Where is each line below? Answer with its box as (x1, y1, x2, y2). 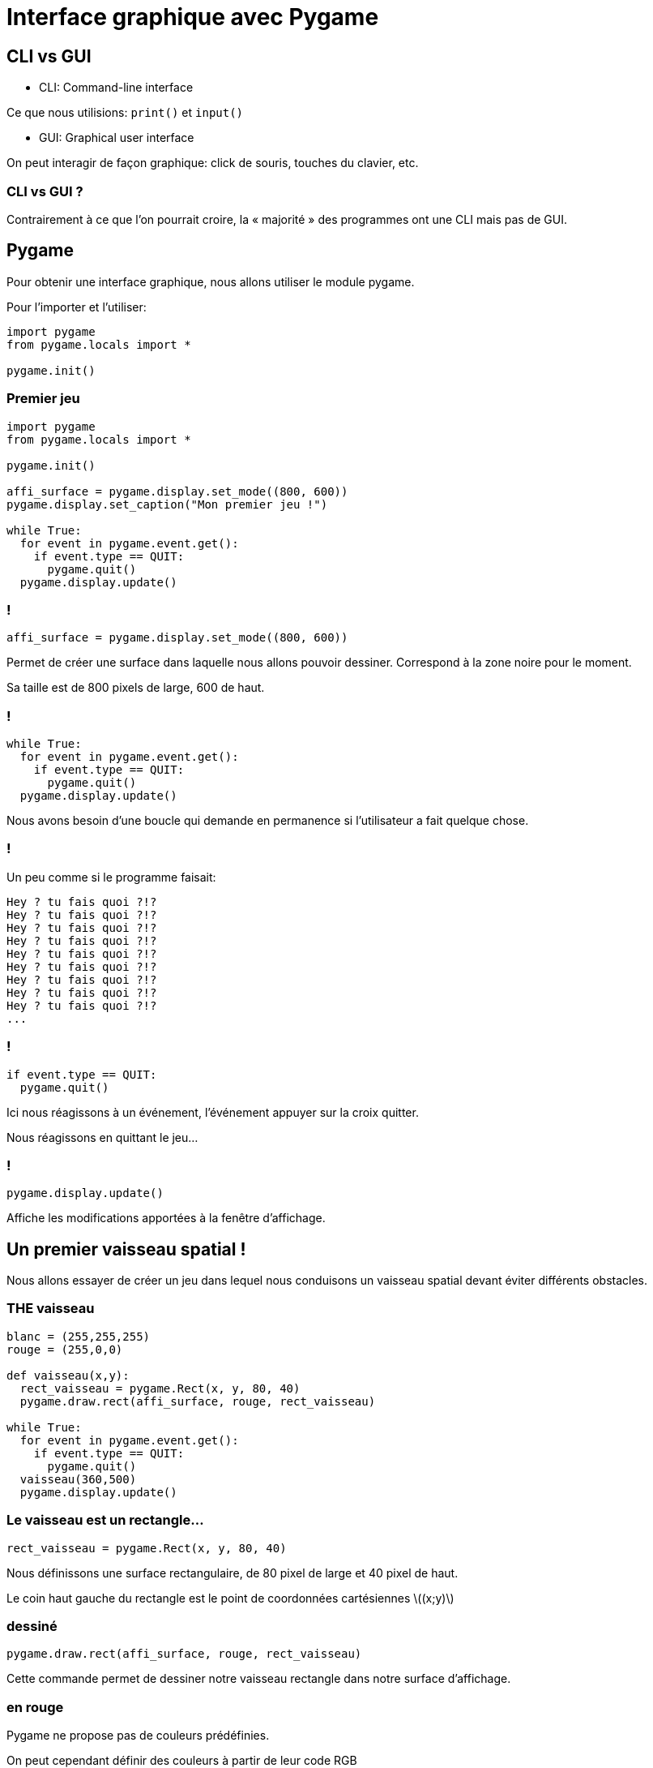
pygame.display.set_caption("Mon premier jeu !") (6, 497, 328, 511)
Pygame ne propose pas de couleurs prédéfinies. (6, 1728, 270, 1743)
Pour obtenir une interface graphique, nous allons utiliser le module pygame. (6, 274, 415, 289)
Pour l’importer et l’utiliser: (6, 299, 147, 314)
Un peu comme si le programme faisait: (6, 869, 216, 884)
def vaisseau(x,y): (6, 1368, 130, 1382)
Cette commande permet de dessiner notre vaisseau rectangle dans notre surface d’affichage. (6, 1671, 511, 1686)
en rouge (6, 1698, 64, 1715)
